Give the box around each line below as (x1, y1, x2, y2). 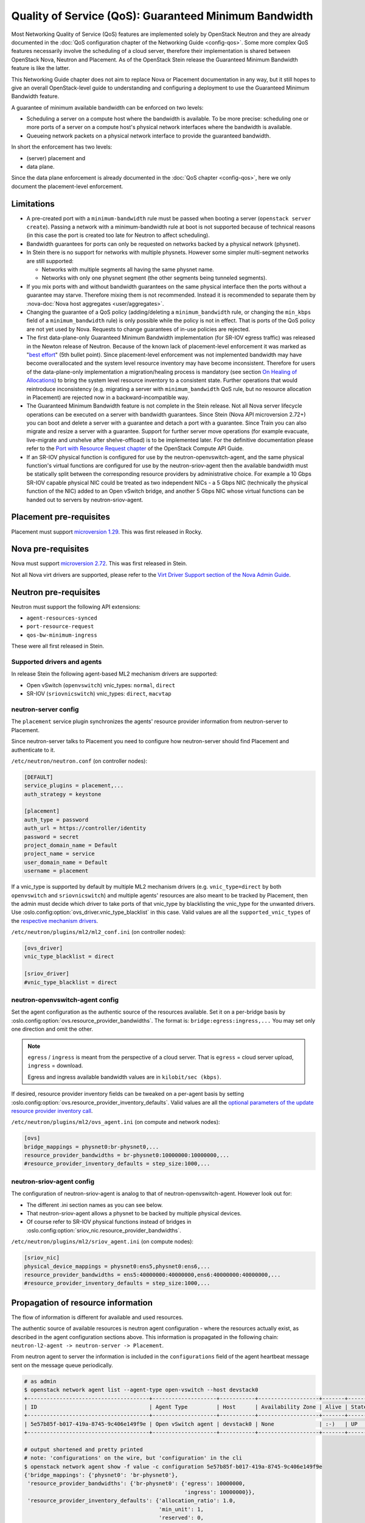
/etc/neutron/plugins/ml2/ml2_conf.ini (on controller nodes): (11, 928, 186, 936)
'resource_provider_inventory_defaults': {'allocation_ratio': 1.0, (27, 1497, 236, 1504)
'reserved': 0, (158, 1514, 204, 1521)
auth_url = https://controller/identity (24, 825, 146, 832)
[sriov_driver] (24, 970, 69, 977)
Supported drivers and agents (11, 658, 102, 666)
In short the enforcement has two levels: (11, 143, 113, 150)
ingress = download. (27, 1062, 83, 1069)
